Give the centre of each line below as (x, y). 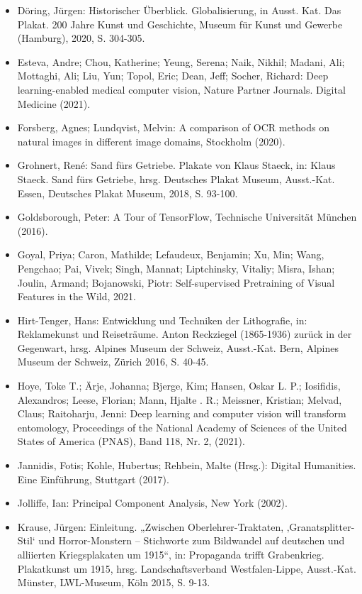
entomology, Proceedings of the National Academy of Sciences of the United (182, 427)
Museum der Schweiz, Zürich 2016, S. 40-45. (113, 362)
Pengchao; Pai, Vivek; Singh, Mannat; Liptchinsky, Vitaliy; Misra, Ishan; (176, 268)
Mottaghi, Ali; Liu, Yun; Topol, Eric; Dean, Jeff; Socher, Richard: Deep (173, 76)
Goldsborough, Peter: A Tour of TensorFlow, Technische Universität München (187, 217)
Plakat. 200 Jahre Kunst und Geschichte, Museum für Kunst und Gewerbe (180, 24)
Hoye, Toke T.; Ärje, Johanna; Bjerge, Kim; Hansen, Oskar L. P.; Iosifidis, (179, 386)
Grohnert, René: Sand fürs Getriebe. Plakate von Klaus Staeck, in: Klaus (176, 165)
